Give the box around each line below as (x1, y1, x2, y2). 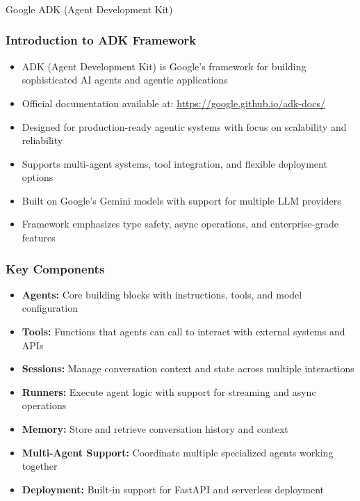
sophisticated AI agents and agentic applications (22, 72, 228, 87)
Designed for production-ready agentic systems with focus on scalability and (22, 119, 347, 134)
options (22, 170, 54, 184)
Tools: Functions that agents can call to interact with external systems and (22, 324, 345, 339)
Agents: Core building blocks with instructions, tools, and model (22, 287, 302, 301)
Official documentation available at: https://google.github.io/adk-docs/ (22, 95, 325, 110)
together (22, 459, 58, 473)
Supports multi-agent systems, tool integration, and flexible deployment (22, 156, 327, 170)
